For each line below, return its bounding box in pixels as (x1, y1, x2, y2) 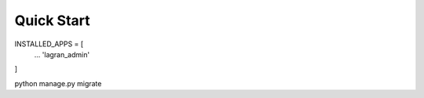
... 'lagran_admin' (34, 49, 90, 59)
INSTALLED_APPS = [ (14, 39, 84, 49)
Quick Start (14, 12, 90, 29)
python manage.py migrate (14, 78, 102, 88)
